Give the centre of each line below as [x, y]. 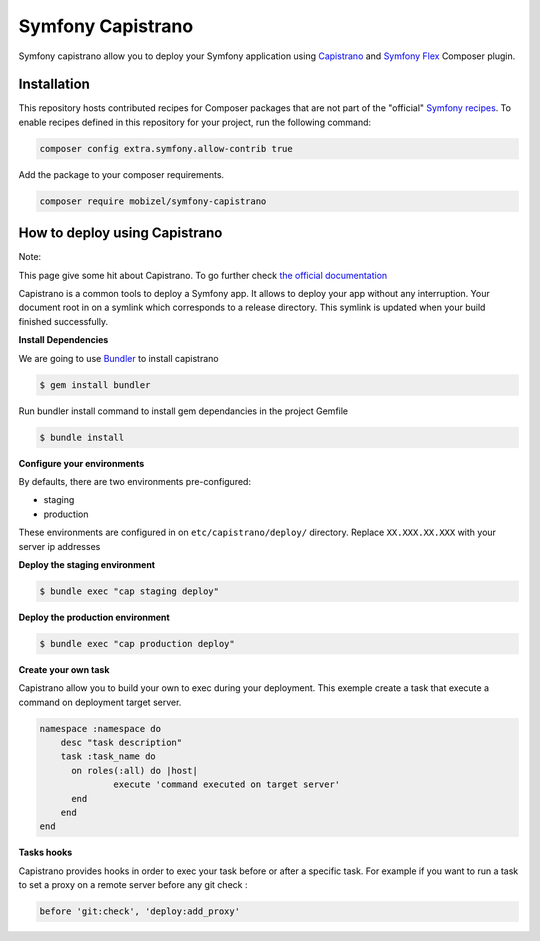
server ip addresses [59, 546]
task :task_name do [108, 756]
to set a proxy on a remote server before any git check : [133, 885]
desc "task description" [121, 743]
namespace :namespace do [100, 728]
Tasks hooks [45, 852]
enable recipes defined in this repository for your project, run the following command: [195, 122]
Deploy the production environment [94, 617]
